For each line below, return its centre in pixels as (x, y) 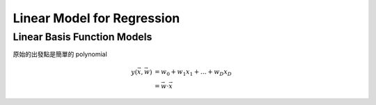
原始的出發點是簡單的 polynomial (60, 54)
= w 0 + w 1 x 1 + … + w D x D (193, 73)
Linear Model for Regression (96, 18)
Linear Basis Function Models (83, 37)
